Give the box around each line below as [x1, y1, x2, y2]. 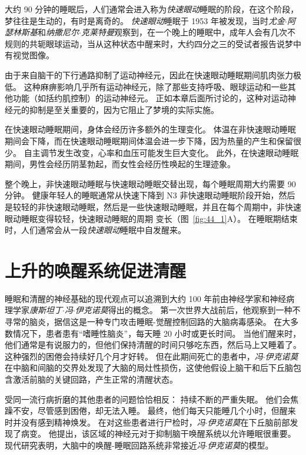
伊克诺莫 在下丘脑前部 [207, 416, 290, 428]
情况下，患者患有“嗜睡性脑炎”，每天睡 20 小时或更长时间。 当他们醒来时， [12, 327, 301, 339]
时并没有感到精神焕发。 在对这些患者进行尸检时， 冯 [5, 416, 205, 428]
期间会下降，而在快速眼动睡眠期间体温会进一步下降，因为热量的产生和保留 [5, 134, 293, 147]
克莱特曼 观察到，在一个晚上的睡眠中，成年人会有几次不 [81, 26, 295, 38]
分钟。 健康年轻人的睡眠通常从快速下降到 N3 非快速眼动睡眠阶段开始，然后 [5, 189, 295, 201]
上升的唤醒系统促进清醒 [5, 258, 187, 282]
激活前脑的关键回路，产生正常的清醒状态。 [12, 373, 178, 385]
